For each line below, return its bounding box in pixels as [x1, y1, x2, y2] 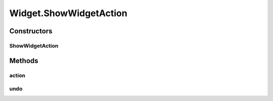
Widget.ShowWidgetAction [9, 8, 127, 19]
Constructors [9, 27, 53, 35]
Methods [9, 56, 38, 65]
